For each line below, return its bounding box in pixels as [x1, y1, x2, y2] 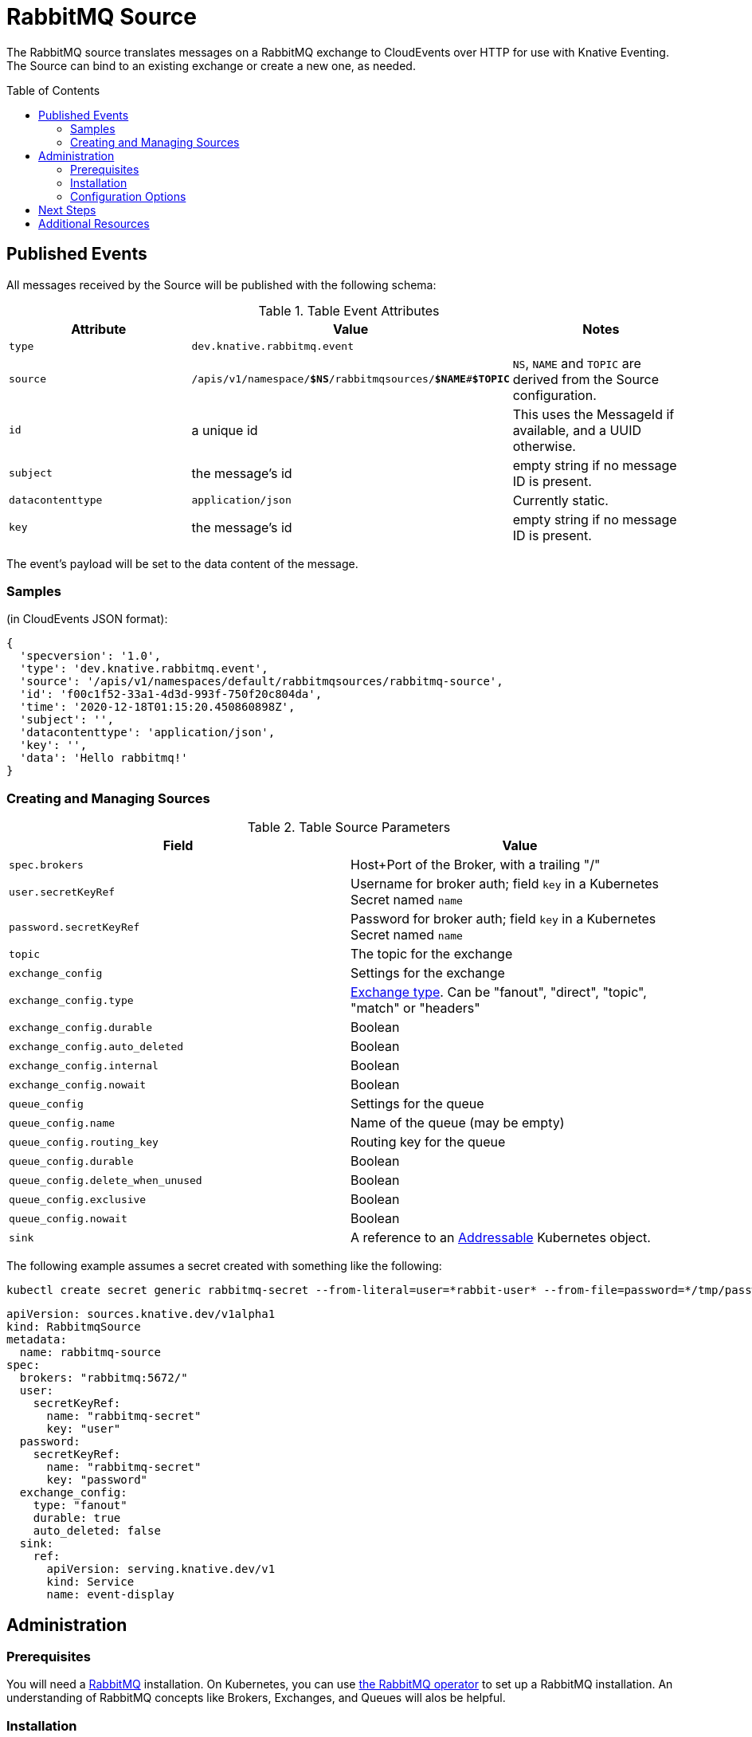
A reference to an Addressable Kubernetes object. [351, 1229, 651, 1246]
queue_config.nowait [9, 1212, 127, 1225]
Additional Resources [38, 216, 150, 230]
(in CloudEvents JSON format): [6, 612, 168, 626]
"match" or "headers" [351, 1000, 480, 1017]
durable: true [33, 1512, 121, 1525]
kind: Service [46, 1575, 135, 1589]
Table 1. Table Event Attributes [258, 302, 440, 319]
